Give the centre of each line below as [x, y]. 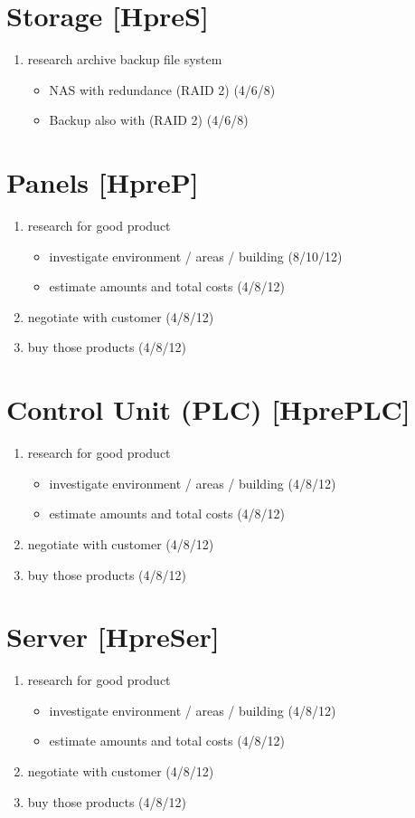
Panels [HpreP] [103, 182]
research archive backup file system [125, 59]
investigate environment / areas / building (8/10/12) [196, 256]
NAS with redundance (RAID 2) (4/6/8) [162, 89]
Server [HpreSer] [113, 637]
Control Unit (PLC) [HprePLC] [208, 409]
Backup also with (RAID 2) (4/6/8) [149, 120]
